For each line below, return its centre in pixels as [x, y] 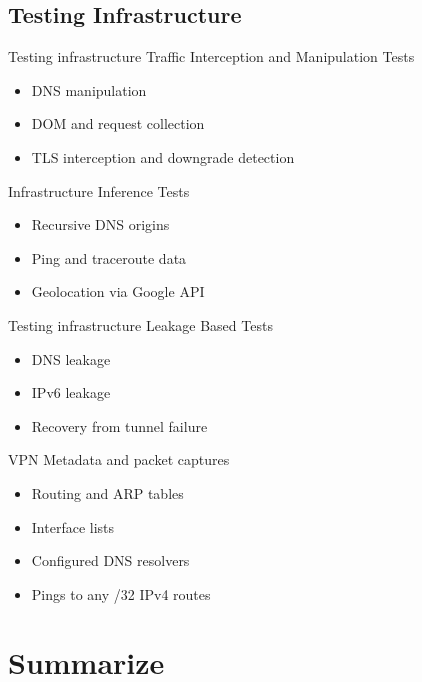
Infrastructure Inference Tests [99, 190]
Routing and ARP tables [107, 492]
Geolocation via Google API [118, 291]
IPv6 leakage [71, 392]
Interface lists [73, 526]
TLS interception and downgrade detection [163, 156]
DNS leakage [71, 358]
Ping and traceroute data [109, 257]
